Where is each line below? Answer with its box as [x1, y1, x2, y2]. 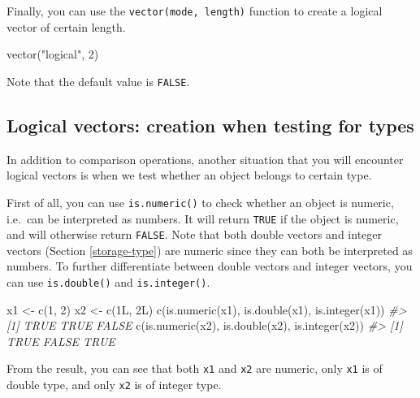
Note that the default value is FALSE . [6, 72, 190, 89]
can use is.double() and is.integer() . [6, 274, 210, 291]
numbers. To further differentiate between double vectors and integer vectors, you [6, 257, 413, 275]
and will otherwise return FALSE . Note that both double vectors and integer [6, 226, 383, 243]
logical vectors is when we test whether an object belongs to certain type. [6, 167, 372, 184]
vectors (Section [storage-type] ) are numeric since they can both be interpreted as [6, 241, 413, 258]
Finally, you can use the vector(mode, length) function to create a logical [6, 2, 383, 19]
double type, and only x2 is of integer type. [6, 376, 222, 393]
